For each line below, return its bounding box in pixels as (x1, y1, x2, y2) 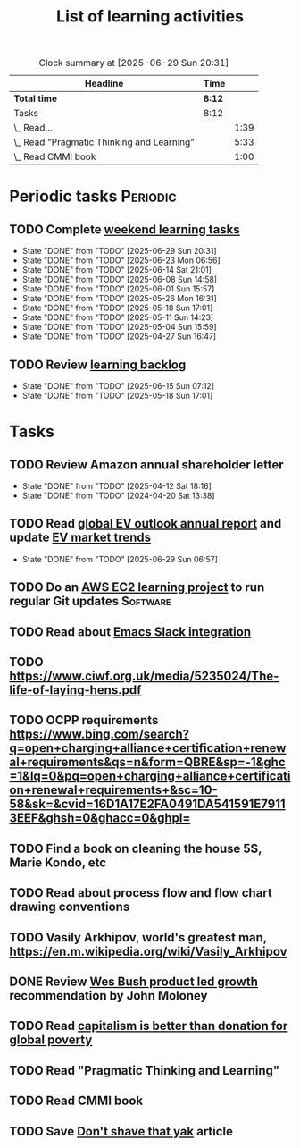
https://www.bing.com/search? (9, 727, 190, 742)
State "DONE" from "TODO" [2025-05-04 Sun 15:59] (21, 322, 217, 333)
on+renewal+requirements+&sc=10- (9, 782, 218, 798)
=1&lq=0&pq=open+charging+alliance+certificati (9, 769, 291, 784)
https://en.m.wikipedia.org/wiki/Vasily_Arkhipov (9, 943, 287, 958)
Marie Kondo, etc (9, 855, 107, 870)
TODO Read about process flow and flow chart (9, 885, 272, 900)
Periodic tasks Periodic (9, 186, 177, 207)
